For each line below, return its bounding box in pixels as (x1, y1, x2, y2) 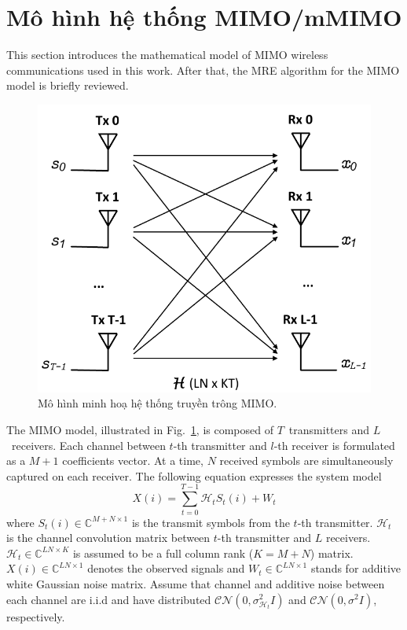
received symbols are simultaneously (219, 452, 394, 469)
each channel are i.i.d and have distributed (6, 591, 211, 607)
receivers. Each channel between (11, 437, 166, 453)
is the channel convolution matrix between (6, 529, 211, 546)
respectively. (6, 608, 65, 624)
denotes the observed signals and (87, 560, 245, 577)
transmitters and (288, 422, 369, 438)
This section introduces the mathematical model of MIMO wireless (6, 46, 328, 63)
